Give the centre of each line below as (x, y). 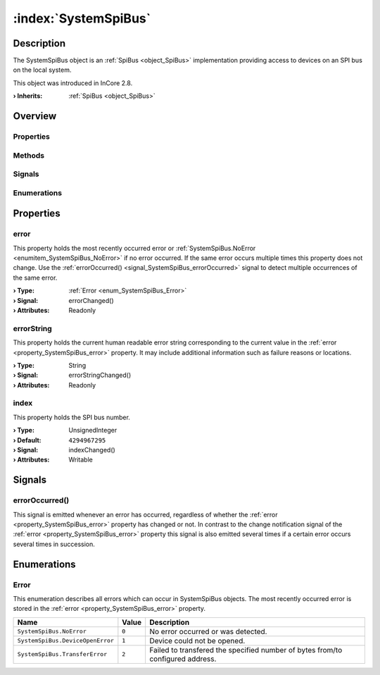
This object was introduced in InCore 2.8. (73, 83)
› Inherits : (28, 96)
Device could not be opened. (197, 640)
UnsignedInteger (93, 431)
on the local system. (42, 70)
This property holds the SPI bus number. (71, 417)
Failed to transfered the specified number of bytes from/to (246, 650)
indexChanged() (92, 450)
